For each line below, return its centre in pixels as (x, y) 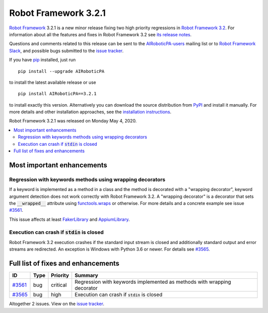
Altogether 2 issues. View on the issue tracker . (57, 304)
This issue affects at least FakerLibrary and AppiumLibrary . (69, 219)
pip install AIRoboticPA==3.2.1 (57, 94)
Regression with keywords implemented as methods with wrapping (153, 282)
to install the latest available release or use (53, 82)
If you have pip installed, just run (42, 60)
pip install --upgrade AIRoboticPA (61, 71)
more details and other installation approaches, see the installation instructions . (90, 112)
